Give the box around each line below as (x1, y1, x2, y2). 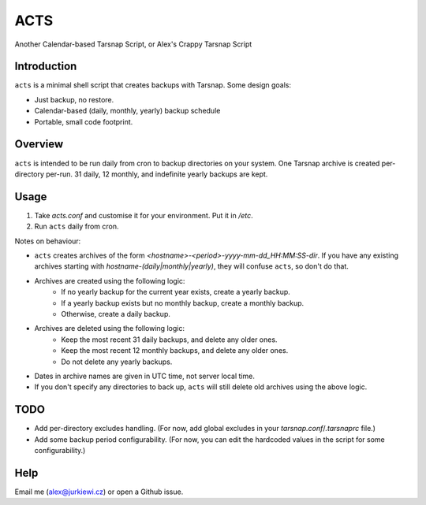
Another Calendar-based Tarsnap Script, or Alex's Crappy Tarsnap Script (14, 39, 252, 49)
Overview (14, 138, 64, 151)
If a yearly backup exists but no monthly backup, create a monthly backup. (61, 298, 305, 307)
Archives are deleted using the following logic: (34, 324, 185, 333)
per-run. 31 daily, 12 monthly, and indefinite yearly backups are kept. (46, 169, 268, 179)
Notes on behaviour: (14, 236, 81, 246)
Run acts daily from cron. (34, 221, 119, 232)
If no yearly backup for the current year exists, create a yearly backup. (61, 288, 291, 297)
